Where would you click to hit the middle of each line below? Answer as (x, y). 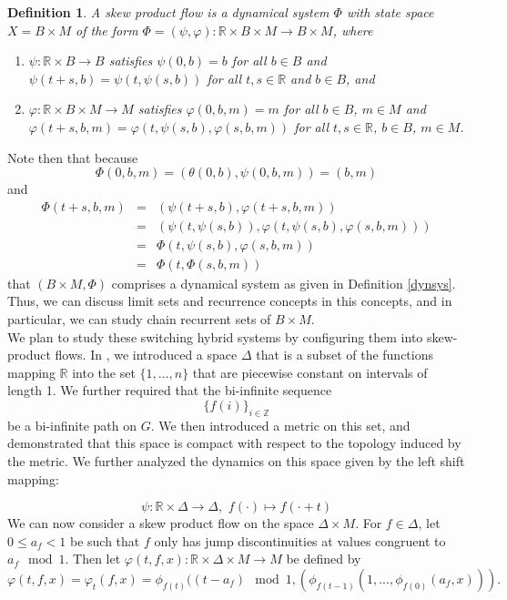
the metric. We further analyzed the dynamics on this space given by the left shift (236, 461)
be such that (105, 540)
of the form (107, 30)
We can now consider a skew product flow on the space (161, 523)
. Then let (93, 559)
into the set (104, 372)
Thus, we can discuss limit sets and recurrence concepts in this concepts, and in (230, 301)
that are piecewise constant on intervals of (310, 372)
